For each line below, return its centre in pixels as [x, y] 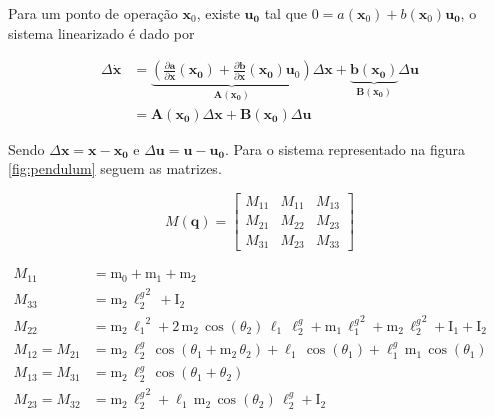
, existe [218, 13]
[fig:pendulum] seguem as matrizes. [115, 168]
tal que [286, 13]
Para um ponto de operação [93, 13]
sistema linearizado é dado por [101, 32]
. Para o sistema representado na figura [345, 148]
